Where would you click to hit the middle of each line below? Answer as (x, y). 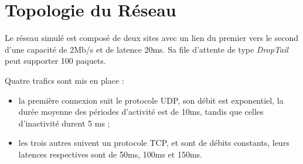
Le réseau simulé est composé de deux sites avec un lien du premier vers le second (151, 38)
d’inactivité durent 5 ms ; (64, 123)
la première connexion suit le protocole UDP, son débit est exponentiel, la (151, 100)
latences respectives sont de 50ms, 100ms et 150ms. (110, 154)
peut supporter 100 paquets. (55, 61)
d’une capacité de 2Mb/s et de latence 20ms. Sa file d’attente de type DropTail (147, 49)
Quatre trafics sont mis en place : (64, 80)
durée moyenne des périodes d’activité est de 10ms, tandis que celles (141, 112)
